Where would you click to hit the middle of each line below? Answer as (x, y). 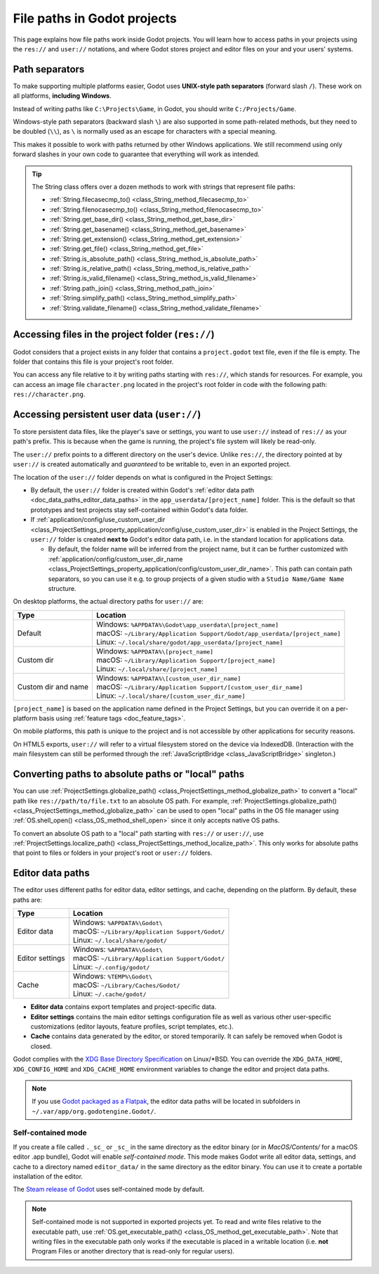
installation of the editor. (48, 1176)
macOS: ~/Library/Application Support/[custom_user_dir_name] (199, 687)
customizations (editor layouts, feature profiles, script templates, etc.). (132, 1026)
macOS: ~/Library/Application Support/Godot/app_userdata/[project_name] (218, 633)
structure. (62, 588)
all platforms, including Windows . (62, 96)
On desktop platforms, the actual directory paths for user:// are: (108, 601)
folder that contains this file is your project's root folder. (93, 362)
